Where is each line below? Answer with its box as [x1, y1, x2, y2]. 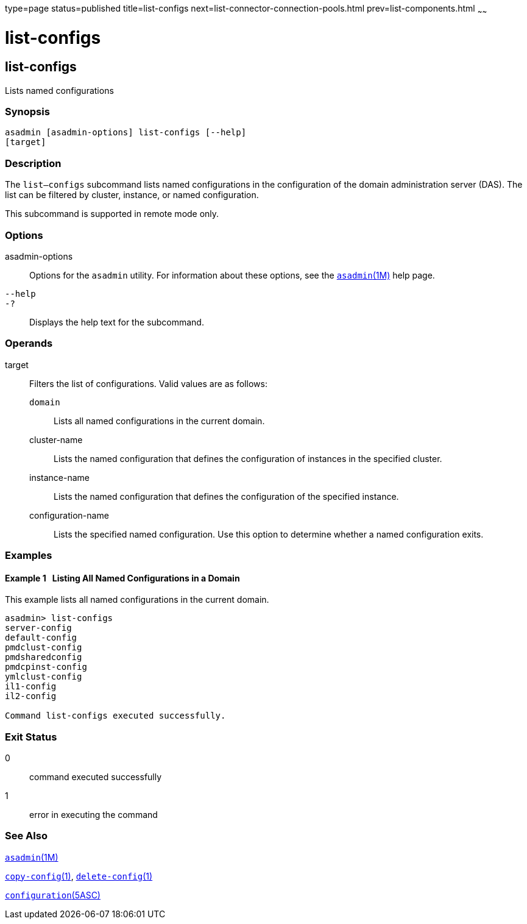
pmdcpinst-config [5, 662, 87, 672]
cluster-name [29, 434, 83, 445]
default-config [5, 633, 77, 643]
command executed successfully [29, 772, 162, 783]
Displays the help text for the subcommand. [29, 316, 204, 327]
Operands [5, 337, 53, 350]
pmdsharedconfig [5, 652, 82, 663]
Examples [5, 549, 52, 562]
